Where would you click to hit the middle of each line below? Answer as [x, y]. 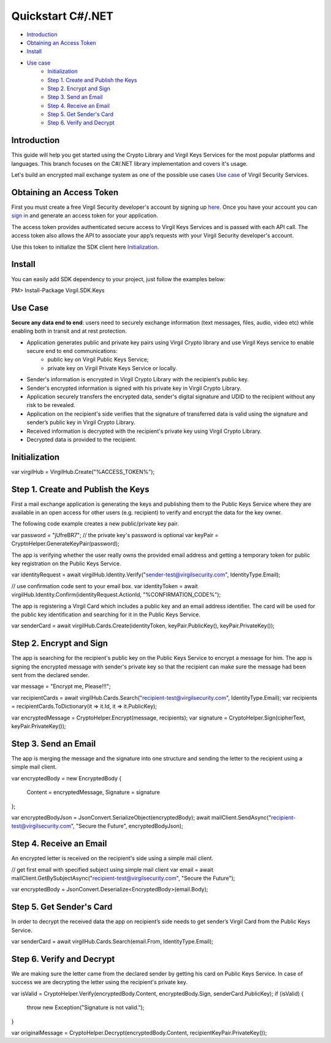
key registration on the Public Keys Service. [67, 564]
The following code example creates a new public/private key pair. [95, 524]
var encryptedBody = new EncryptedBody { [67, 778]
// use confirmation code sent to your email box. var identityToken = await [105, 586]
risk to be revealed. [51, 405]
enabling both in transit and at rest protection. [69, 331]
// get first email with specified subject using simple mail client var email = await [112, 869]
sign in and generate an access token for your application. [85, 215]
